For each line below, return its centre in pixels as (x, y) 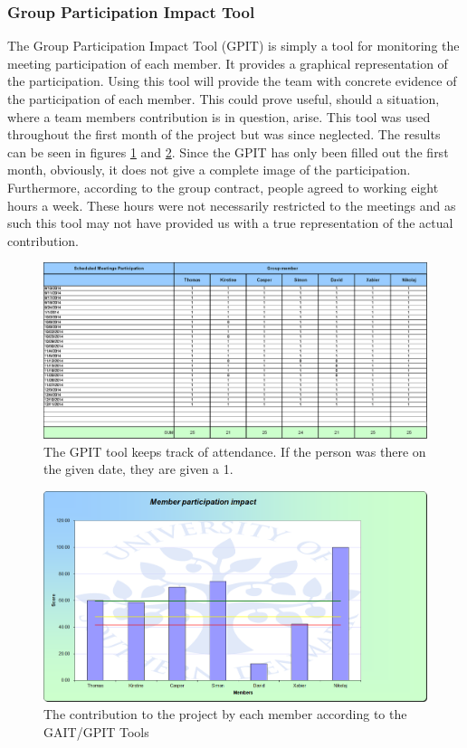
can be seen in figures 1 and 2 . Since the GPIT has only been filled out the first (228, 151)
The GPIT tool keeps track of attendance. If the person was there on (235, 451)
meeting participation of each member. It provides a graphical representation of (228, 63)
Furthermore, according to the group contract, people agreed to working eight (223, 187)
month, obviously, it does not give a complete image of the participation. (209, 170)
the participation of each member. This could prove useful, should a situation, (224, 99)
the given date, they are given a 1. (138, 469)
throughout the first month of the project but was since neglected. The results (224, 134)
